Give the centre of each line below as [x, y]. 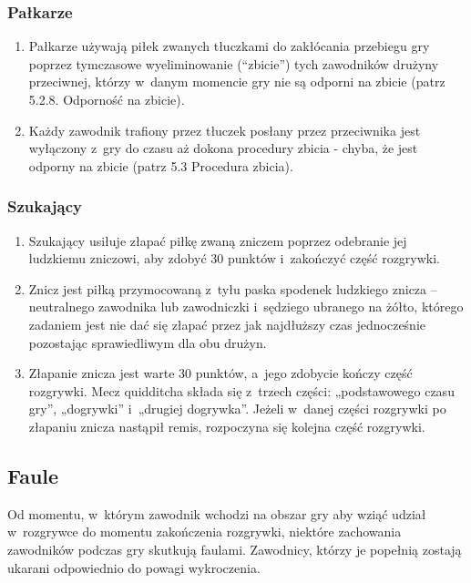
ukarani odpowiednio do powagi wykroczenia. [134, 567]
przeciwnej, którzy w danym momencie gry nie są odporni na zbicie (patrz [237, 82]
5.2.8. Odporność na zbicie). [107, 99]
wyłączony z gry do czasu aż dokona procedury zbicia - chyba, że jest [223, 148]
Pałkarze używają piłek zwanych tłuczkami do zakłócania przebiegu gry [229, 46]
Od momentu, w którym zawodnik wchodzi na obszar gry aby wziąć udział [217, 513]
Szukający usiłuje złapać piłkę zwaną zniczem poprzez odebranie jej [218, 240]
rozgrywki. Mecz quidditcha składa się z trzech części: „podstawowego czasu [241, 390]
